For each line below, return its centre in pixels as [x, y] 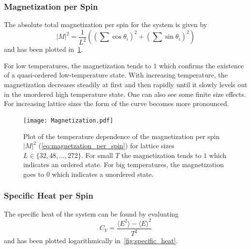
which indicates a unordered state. [103, 174]
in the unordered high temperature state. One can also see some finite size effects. [125, 94]
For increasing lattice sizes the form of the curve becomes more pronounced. [117, 103]
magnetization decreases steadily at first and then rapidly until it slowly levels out [126, 85]
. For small [97, 155]
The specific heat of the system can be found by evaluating [91, 213]
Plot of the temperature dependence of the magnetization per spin [122, 136]
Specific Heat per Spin [49, 195]
